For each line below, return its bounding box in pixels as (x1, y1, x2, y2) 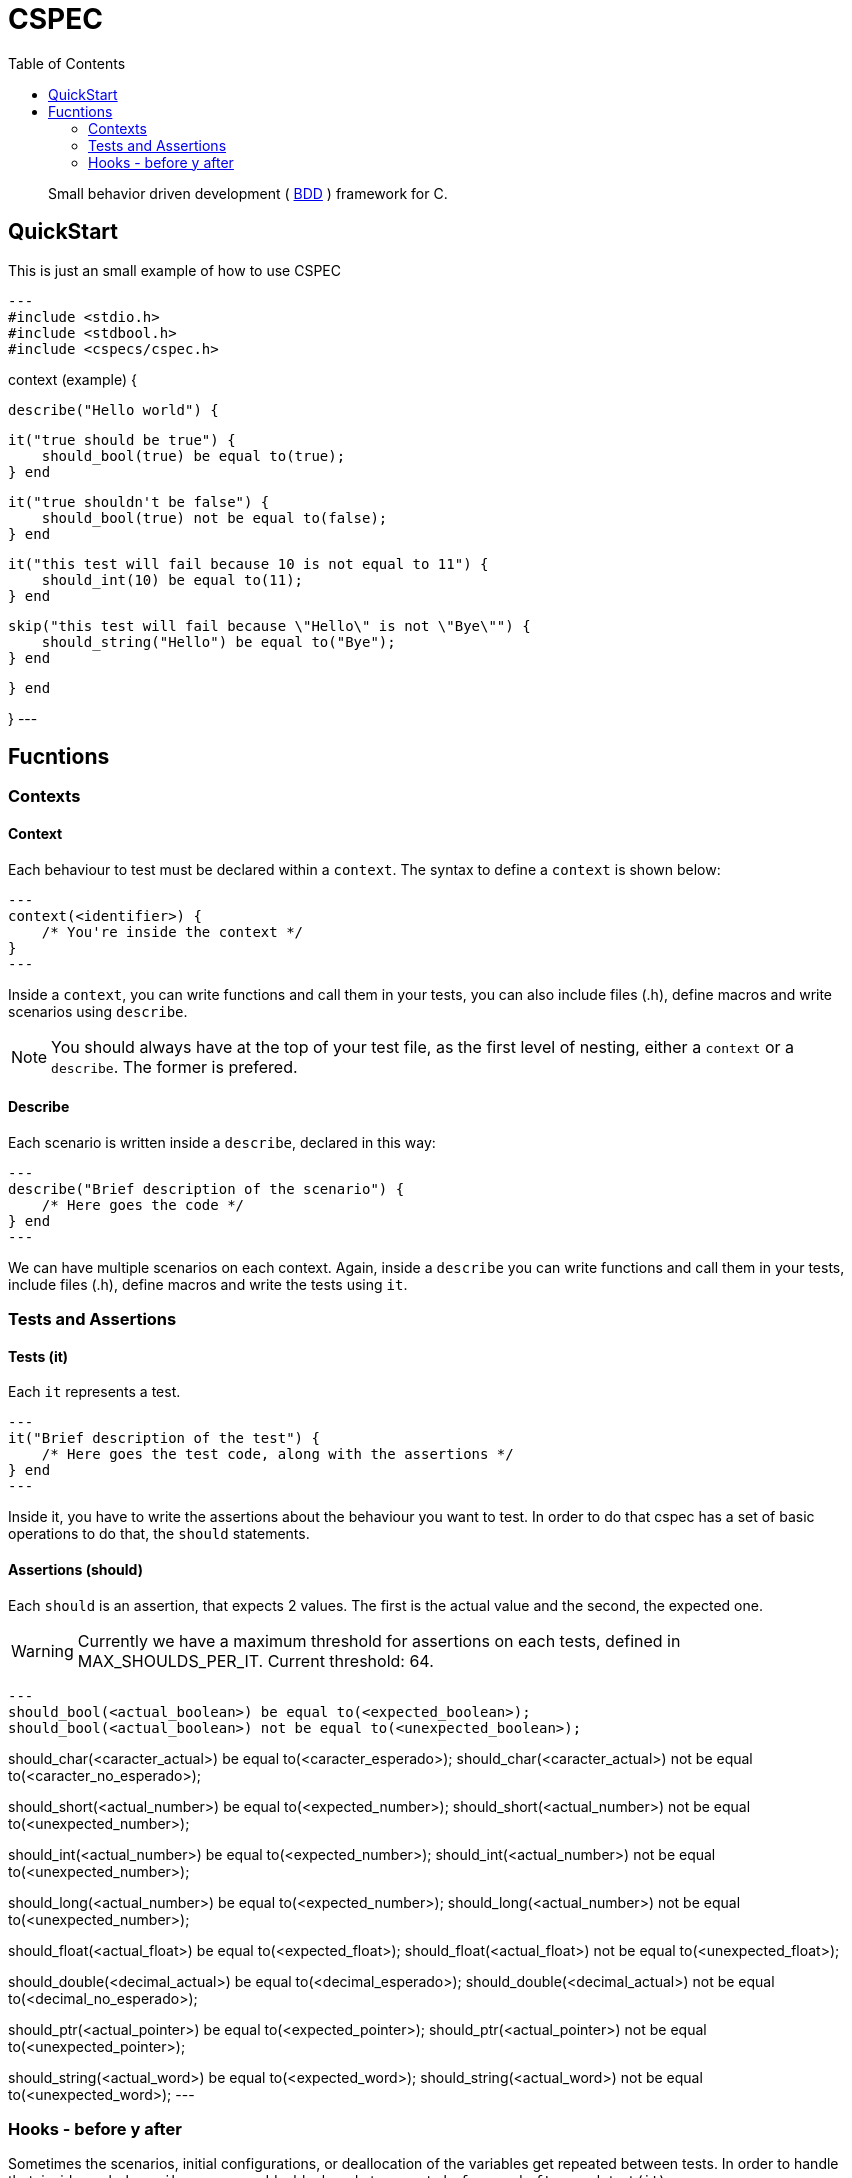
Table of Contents (8, 54, 126, 72)
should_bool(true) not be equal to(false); (41, 509, 388, 526)
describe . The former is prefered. (51, 1056, 298, 1077)
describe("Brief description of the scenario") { (8, 1180, 405, 1197)
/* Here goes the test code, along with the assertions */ (41, 1446, 514, 1463)
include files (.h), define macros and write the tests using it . (8, 1275, 408, 1293)
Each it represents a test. (8, 1383, 181, 1401)
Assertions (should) (8, 1561, 143, 1579)
